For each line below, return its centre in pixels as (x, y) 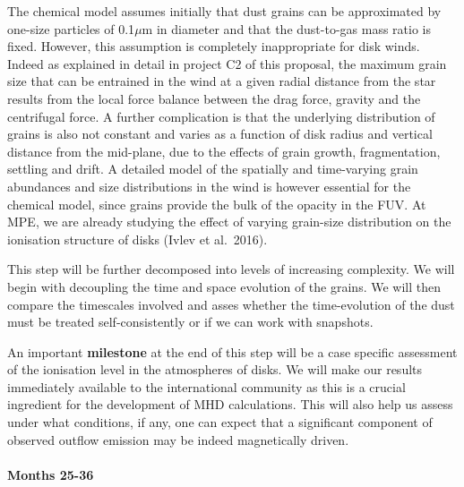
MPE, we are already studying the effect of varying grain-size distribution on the (229, 222)
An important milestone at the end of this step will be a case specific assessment (232, 351)
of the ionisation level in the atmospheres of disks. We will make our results (215, 369)
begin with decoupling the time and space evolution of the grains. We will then (224, 286)
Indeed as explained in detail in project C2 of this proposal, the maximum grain (227, 63)
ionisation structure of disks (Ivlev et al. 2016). (137, 239)
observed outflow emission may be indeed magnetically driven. (178, 439)
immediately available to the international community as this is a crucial (206, 386)
